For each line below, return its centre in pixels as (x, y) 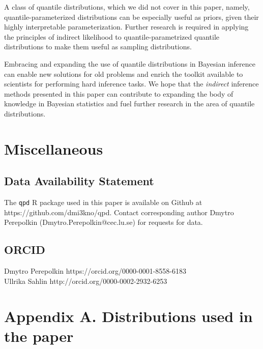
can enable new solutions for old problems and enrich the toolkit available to (124, 74)
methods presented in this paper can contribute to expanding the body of (119, 93)
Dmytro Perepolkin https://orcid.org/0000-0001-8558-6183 (95, 271)
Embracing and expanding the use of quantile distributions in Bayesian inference (130, 63)
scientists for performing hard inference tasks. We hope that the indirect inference (131, 84)
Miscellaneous (54, 148)
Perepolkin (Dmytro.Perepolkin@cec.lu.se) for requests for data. (104, 222)
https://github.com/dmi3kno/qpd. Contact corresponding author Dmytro (119, 212)
